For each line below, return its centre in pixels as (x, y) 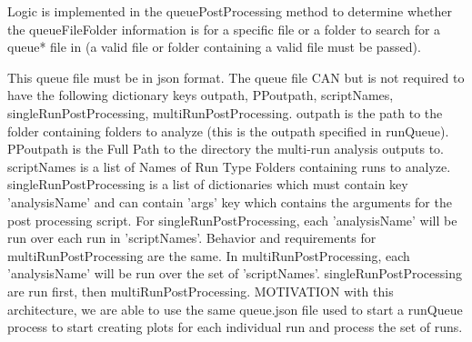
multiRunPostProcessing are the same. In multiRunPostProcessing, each (209, 255)
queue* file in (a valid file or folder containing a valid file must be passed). (214, 47)
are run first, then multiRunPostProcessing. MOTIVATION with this (201, 291)
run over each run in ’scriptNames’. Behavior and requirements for (192, 238)
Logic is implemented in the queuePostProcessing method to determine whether (230, 11)
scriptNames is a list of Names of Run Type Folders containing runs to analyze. (229, 166)
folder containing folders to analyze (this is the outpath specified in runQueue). (228, 131)
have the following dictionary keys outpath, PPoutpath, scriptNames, (201, 95)
